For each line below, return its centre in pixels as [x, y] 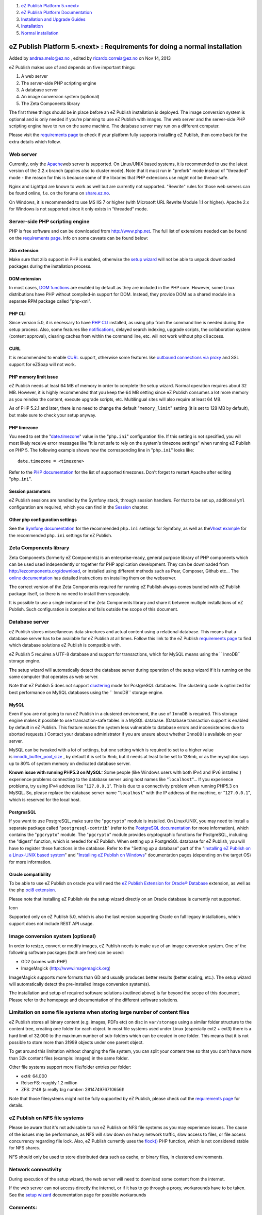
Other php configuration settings [43, 520]
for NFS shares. [25, 1148]
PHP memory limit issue [33, 377]
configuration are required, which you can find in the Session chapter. [79, 507]
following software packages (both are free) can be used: [66, 953]
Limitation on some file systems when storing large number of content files [99, 1012]
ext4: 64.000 [34, 1076]
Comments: [23, 1207]
